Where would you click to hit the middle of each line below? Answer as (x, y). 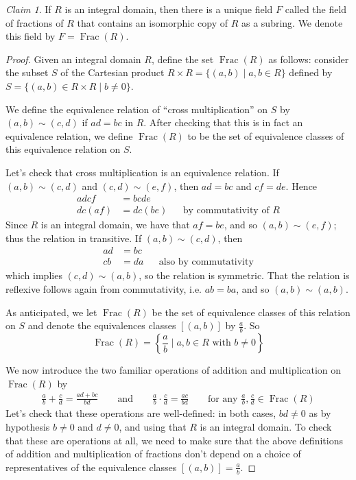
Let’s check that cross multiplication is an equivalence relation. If (142, 172)
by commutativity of (226, 211)
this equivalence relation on (63, 149)
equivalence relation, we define (69, 135)
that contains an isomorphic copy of (153, 22)
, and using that (153, 427)
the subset (27, 72)
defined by (311, 72)
